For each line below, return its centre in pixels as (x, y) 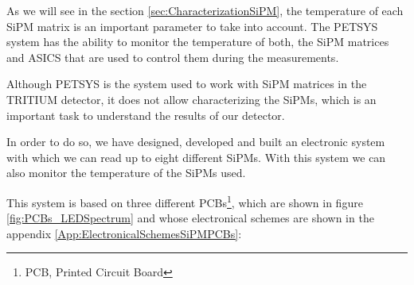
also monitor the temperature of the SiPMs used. (126, 173)
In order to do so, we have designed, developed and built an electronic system (196, 142)
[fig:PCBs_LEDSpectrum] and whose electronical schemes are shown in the (190, 218)
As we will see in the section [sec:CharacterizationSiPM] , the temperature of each (205, 10)
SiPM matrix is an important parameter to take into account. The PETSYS (192, 26)
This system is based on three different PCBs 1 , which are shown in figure (185, 201)
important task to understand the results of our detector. (146, 115)
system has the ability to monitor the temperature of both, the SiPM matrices (198, 42)
